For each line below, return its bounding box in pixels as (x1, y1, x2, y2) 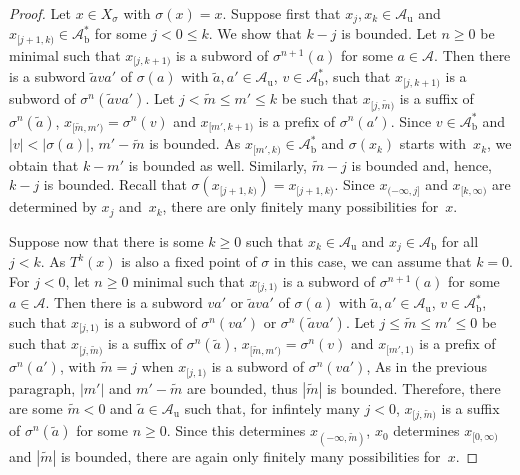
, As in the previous (366, 356, 488, 377)
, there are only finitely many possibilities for (162, 196, 439, 217)
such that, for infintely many (184, 397, 360, 418)
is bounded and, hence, (351, 154, 492, 175)
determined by (9, 196, 97, 217)
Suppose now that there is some (9, 230, 204, 251)
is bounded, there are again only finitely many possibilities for (60, 445, 441, 466)
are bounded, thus (186, 377, 298, 398)
